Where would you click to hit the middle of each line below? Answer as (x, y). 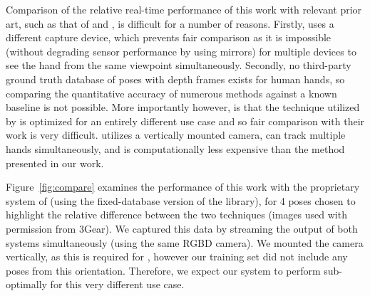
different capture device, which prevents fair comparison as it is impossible (169, 37)
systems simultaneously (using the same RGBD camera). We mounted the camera (185, 242)
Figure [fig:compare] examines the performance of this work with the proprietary (183, 187)
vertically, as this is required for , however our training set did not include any (177, 257)
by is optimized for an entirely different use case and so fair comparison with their (185, 121)
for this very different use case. (117, 284)
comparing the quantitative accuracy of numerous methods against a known (171, 93)
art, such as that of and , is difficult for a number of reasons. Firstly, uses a (170, 23)
